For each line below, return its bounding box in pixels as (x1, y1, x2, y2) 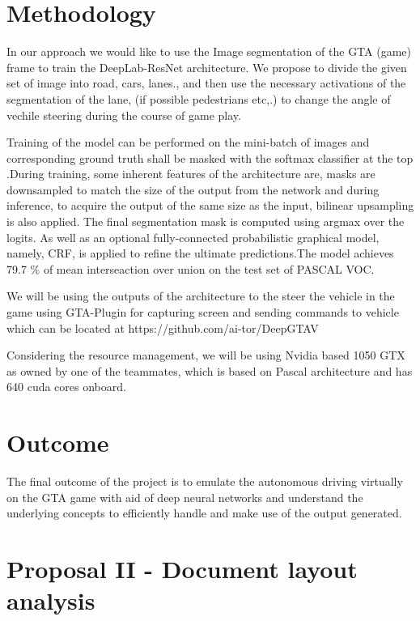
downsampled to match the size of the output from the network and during (6, 181, 380, 198)
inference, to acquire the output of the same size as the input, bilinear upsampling (6, 197, 414, 214)
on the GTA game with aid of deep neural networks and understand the (6, 488, 363, 505)
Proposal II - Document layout (6, 552, 358, 585)
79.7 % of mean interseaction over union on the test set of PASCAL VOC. (6, 260, 375, 277)
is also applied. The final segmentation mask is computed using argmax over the (6, 213, 405, 230)
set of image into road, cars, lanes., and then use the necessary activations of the (6, 74, 406, 91)
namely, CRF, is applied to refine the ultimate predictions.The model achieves (6, 245, 394, 262)
